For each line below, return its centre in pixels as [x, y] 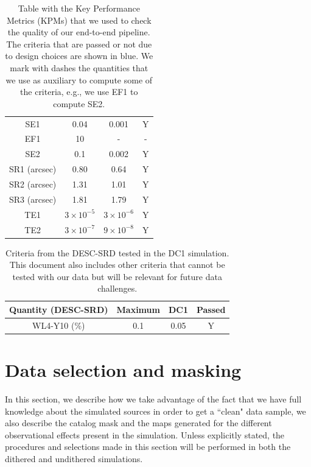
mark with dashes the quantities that [79, 67]
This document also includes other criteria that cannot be [117, 265]
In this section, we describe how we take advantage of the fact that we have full [153, 399]
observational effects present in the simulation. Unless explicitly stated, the [145, 434]
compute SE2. [79, 103]
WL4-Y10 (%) [59, 325]
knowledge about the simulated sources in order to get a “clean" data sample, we [155, 411]
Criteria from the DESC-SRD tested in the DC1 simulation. [117, 252]
